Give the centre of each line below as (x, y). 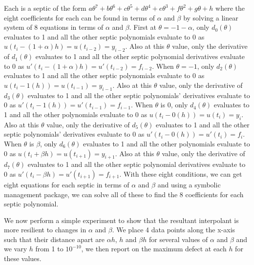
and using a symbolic (189, 184)
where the (230, 8)
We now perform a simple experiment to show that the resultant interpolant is (121, 220)
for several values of (178, 239)
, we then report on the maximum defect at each (154, 249)
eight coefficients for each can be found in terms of (79, 17)
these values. (23, 258)
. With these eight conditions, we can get (181, 173)
